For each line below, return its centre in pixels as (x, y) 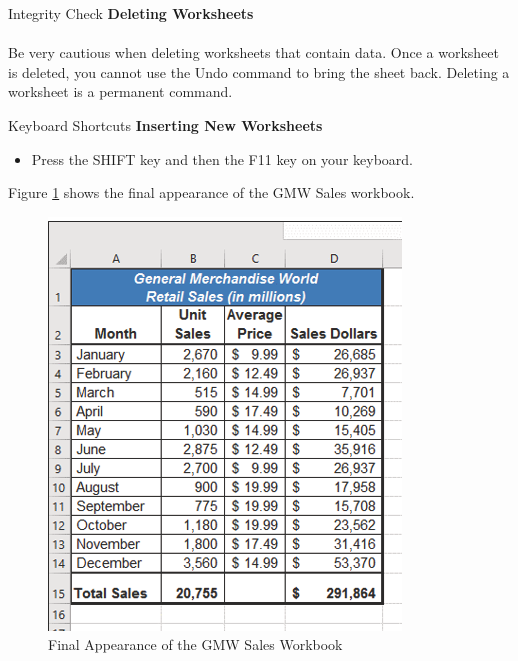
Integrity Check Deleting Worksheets (131, 13)
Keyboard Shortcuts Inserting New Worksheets (165, 124)
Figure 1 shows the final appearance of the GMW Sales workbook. (211, 192)
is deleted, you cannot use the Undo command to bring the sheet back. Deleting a (259, 71)
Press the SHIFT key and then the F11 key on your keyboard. (222, 158)
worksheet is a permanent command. (120, 91)
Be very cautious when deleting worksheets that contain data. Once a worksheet (253, 52)
